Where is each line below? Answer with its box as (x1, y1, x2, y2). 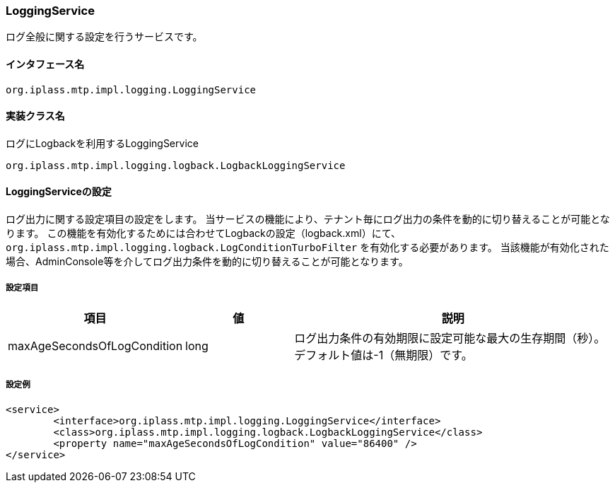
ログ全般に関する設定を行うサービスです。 (6, 30, 203, 43)
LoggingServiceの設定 (6, 185, 112, 198)
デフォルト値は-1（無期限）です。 (294, 347, 473, 362)
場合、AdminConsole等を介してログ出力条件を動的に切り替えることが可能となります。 (6, 255, 409, 268)
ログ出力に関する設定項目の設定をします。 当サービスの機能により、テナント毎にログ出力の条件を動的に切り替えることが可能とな (6, 213, 610, 226)
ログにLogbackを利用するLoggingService (6, 136, 199, 149)
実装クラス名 (6, 110, 65, 122)
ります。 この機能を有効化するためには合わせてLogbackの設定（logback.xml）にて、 (6, 227, 401, 240)
